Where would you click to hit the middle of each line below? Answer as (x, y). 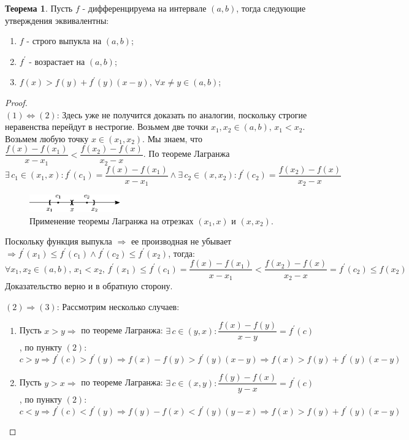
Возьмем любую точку (47, 138)
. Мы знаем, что (173, 138)
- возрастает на (57, 61)
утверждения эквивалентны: (57, 20)
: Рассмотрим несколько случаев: (118, 306)
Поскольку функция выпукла (59, 241)
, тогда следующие (271, 8)
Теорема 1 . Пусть (39, 8)
